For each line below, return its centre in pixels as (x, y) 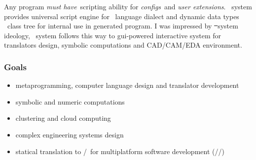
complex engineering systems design (70, 134)
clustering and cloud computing (63, 118)
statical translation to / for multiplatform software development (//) (120, 151)
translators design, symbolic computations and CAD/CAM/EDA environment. (123, 45)
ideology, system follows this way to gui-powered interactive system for (112, 35)
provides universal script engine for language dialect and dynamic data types (122, 16)
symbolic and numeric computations (70, 101)
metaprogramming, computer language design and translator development (127, 85)
